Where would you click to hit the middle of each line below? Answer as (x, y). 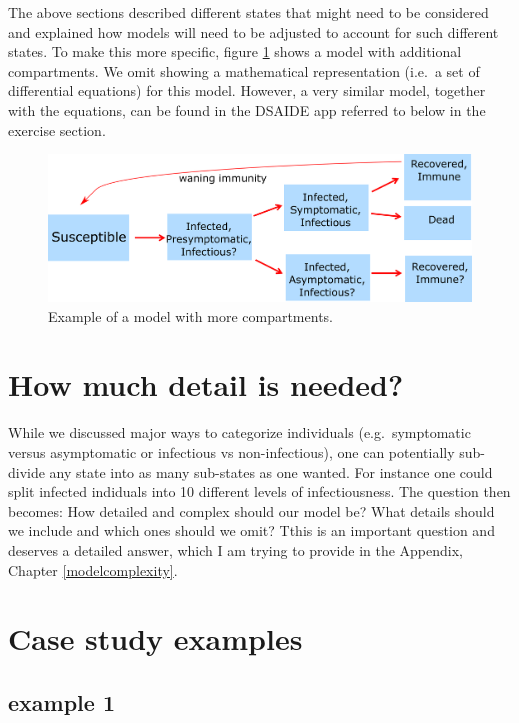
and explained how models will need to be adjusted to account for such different (253, 31)
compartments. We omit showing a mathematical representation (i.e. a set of (244, 70)
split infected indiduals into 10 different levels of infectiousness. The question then (259, 491)
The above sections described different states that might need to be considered (248, 12)
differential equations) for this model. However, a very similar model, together (247, 90)
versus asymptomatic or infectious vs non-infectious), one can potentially (231, 452)
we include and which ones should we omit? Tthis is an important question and (251, 530)
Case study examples (155, 638)
